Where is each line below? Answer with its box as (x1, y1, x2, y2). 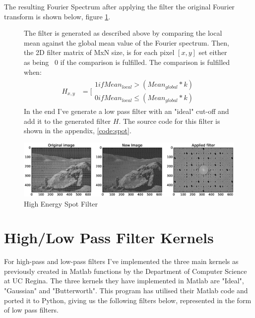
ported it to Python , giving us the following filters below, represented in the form (4, 295, 252, 305)
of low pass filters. (4, 305, 59, 315)
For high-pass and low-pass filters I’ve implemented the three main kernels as (4, 256, 239, 266)
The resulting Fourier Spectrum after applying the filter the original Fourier (4, 1, 235, 11)
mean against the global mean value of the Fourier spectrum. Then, (24, 37, 229, 48)
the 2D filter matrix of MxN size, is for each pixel (24, 47, 175, 57)
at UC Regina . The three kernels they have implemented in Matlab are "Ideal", (4, 275, 244, 286)
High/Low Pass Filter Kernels (4, 227, 214, 248)
